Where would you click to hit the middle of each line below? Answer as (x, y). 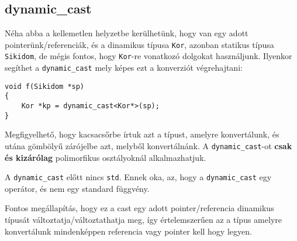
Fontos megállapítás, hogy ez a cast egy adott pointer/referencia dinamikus (139, 208)
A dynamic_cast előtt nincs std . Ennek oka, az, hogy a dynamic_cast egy (138, 177)
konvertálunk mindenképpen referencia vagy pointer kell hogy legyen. (128, 231)
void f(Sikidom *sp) (45, 86)
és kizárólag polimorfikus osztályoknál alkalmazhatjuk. (106, 157)
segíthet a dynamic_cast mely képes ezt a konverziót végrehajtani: (124, 68)
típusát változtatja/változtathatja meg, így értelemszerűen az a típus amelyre (143, 220)
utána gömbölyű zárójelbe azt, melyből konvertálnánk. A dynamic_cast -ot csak (148, 145)
